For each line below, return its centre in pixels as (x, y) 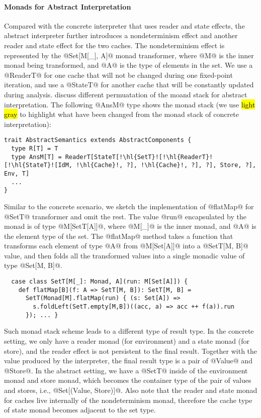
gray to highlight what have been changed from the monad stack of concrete (121, 114)
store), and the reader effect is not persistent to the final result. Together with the (131, 351)
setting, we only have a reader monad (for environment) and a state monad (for (127, 340)
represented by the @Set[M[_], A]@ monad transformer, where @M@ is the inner (129, 55)
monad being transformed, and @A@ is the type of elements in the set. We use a (128, 65)
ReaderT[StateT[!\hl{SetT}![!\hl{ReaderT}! (139, 157)
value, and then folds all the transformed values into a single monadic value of (124, 255)
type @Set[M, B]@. (33, 265)
